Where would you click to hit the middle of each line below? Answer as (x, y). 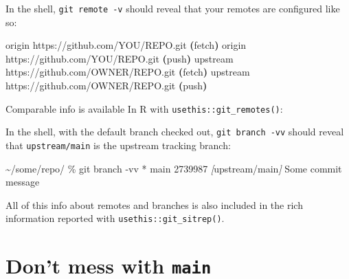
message (23, 182)
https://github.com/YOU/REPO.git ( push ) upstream (120, 58)
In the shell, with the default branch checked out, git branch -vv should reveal (175, 132)
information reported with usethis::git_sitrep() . (115, 218)
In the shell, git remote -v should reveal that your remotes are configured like (173, 8)
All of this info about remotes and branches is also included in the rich (154, 204)
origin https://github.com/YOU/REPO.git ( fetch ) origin (126, 45)
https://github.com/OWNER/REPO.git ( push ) (106, 86)
